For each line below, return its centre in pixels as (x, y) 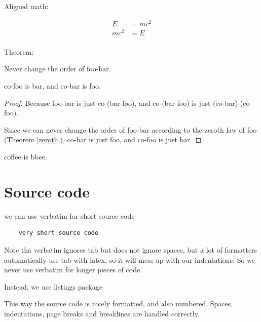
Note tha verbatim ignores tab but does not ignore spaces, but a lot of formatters (131, 249)
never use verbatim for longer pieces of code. (73, 270)
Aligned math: (26, 6)
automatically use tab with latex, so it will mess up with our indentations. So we (130, 259)
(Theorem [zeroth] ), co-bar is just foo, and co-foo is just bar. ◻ (103, 139)
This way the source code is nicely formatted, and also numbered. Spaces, (119, 304)
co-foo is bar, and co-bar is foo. (52, 86)
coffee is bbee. (26, 156)
